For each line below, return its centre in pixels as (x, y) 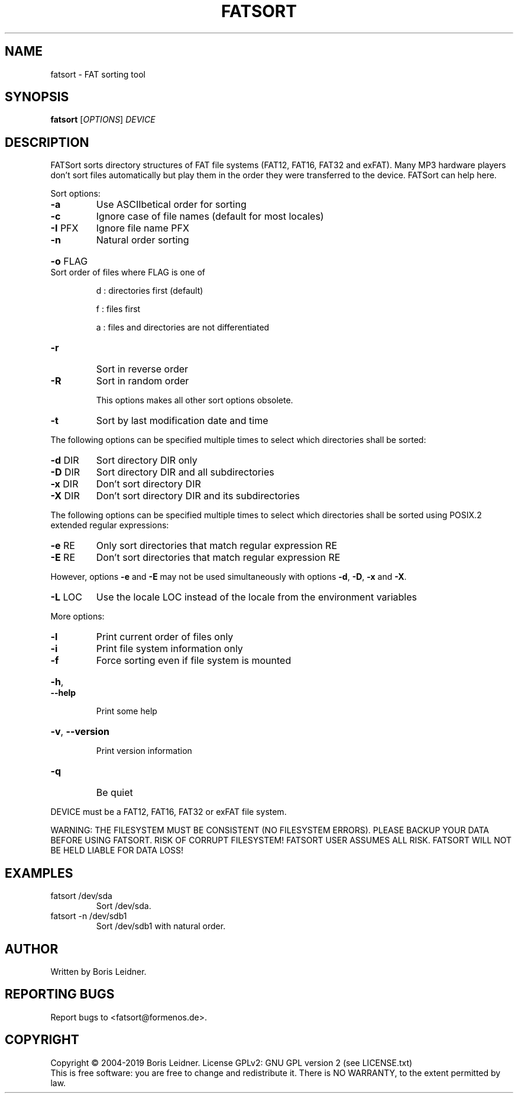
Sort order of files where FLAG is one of (128, 272)
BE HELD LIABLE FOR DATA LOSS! (117, 850)
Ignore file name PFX (143, 228)
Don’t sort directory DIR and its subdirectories (198, 496)
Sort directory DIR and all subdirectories (185, 472)
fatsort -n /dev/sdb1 (89, 916)
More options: (77, 617)
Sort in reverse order (142, 369)
